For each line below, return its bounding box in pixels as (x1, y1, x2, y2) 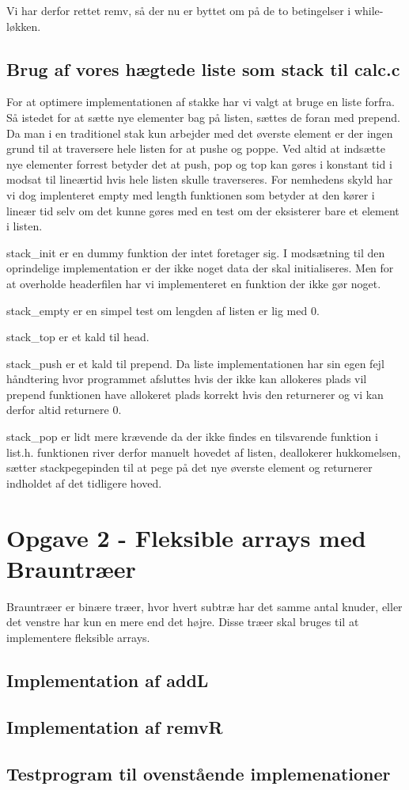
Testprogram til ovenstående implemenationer (6, 761, 391, 785)
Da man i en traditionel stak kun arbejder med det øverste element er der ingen (6, 124, 393, 141)
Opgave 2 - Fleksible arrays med (6, 521, 366, 553)
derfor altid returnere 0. (6, 401, 122, 418)
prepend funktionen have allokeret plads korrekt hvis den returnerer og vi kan (6, 386, 384, 402)
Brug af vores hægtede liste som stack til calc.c (6, 56, 400, 81)
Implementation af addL (6, 667, 209, 692)
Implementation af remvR (6, 714, 223, 739)
